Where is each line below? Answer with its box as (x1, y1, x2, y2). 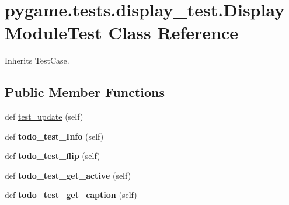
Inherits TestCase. (5, 54, 69, 67)
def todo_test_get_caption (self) (5, 189, 137, 201)
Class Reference (108, 20, 238, 44)
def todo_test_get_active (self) (5, 169, 131, 181)
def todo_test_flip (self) (5, 150, 100, 162)
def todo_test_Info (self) (5, 130, 104, 142)
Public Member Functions (5, 83, 165, 101)
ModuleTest (5, 20, 102, 44)
